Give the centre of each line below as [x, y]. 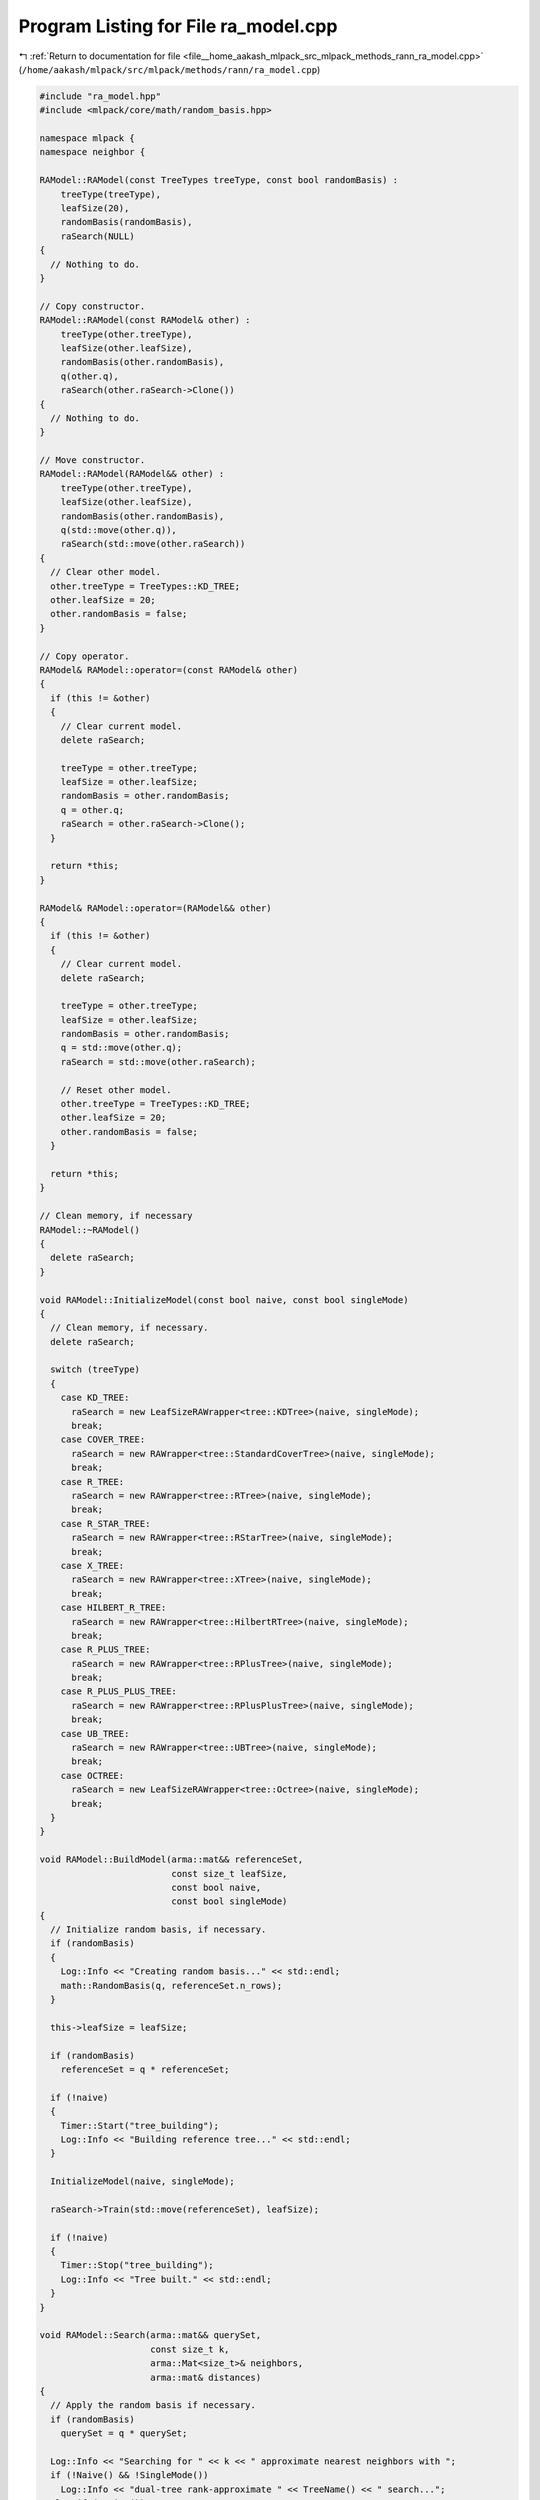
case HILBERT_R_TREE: [113, 1608]
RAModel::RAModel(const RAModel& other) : [145, 320]
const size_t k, [190, 2349]
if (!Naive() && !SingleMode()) [129, 2475]
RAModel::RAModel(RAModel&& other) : [132, 474]
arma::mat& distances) [206, 2377]
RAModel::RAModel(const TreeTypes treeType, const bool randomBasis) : [219, 180]
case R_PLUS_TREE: [105, 1649]
